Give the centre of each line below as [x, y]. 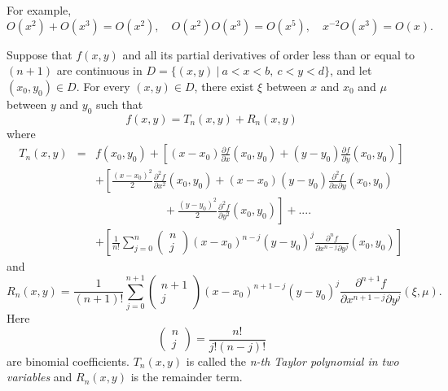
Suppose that [40, 54]
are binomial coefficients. [68, 361]
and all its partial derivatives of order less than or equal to [269, 54]
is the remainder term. [187, 377]
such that [120, 104]
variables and [40, 377]
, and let [351, 70]
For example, [39, 10]
